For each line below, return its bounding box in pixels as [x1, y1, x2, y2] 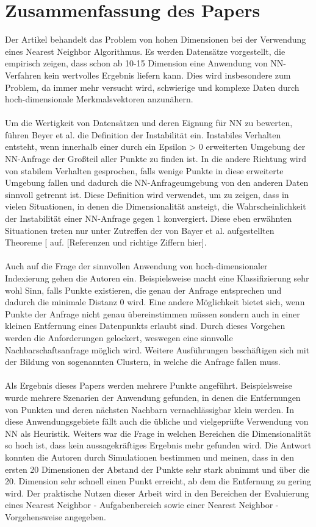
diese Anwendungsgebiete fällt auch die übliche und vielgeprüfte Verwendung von [5, 415, 309, 428]
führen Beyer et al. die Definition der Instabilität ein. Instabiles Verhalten [5, 128, 281, 141]
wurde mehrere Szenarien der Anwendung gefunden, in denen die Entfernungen [5, 391, 301, 403]
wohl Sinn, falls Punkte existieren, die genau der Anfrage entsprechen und [5, 283, 282, 296]
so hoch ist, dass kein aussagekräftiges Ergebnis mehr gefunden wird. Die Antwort [5, 439, 312, 451]
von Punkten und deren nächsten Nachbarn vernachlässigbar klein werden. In [5, 403, 294, 416]
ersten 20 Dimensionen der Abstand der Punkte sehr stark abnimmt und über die [5, 462, 310, 475]
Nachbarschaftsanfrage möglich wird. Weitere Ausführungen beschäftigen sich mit [5, 343, 310, 356]
